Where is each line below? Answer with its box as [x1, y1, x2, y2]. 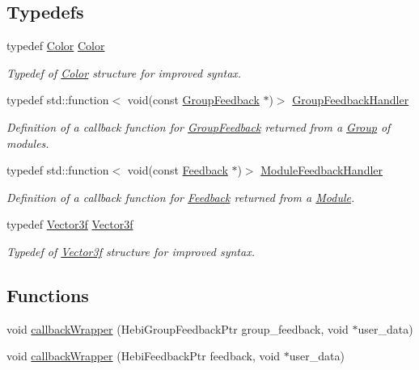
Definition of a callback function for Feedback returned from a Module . [6, 188, 355, 205]
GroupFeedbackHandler [292, 91, 409, 108]
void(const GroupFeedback [127, 91, 260, 108]
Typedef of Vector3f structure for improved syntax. [6, 242, 255, 259]
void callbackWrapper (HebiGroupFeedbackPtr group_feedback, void [6, 320, 349, 337]
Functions [6, 282, 89, 307]
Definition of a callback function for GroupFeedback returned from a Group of [6, 118, 391, 135]
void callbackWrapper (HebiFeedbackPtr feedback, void [6, 347, 281, 364]
